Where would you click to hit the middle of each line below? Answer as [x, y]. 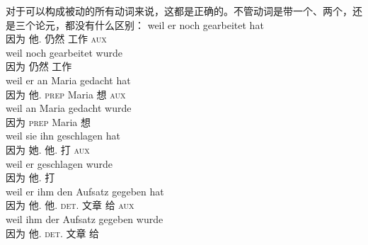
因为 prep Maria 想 [48, 121]
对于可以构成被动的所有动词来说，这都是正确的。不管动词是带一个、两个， [179, 11]
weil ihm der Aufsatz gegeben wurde [85, 218]
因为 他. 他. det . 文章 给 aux [70, 205]
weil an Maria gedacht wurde [69, 108]
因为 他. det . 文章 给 [53, 233]
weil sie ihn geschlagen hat [63, 136]
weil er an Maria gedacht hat [68, 80]
